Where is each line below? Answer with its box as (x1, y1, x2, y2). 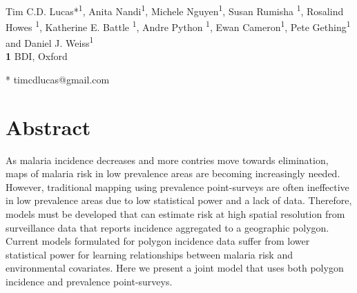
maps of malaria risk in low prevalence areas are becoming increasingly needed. (6, 166, 340, 181)
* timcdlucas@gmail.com (6, 72, 110, 86)
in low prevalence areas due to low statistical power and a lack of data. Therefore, (6, 193, 352, 208)
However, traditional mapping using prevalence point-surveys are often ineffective (6, 179, 349, 194)
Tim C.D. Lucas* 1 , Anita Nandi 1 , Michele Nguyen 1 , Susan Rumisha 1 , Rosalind (6, 1, 344, 18)
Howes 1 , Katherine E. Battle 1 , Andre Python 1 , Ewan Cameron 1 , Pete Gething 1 (6, 17, 351, 34)
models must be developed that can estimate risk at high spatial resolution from (6, 207, 345, 221)
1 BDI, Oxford (6, 49, 68, 63)
